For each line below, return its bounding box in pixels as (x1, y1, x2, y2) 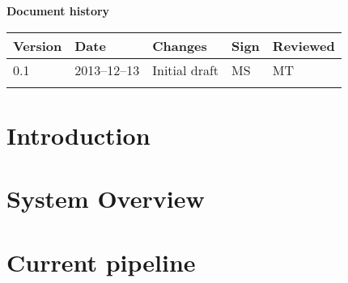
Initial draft (152, 60, 219, 79)
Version (13, 36, 62, 55)
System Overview (6, 182, 205, 215)
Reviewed (272, 36, 335, 55)
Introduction (6, 118, 151, 151)
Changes (152, 36, 207, 55)
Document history (6, 2, 110, 19)
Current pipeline (6, 245, 196, 278)
